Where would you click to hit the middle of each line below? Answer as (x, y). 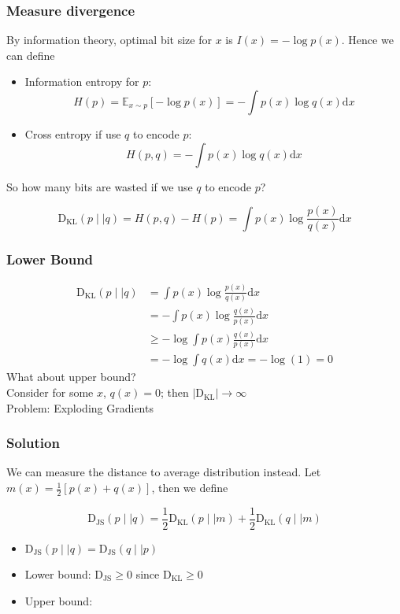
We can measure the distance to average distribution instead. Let (164, 472)
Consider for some (50, 392)
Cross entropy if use (73, 134)
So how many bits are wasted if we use (100, 186)
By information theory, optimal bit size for (109, 40)
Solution (33, 443)
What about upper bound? (71, 377)
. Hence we (367, 40)
